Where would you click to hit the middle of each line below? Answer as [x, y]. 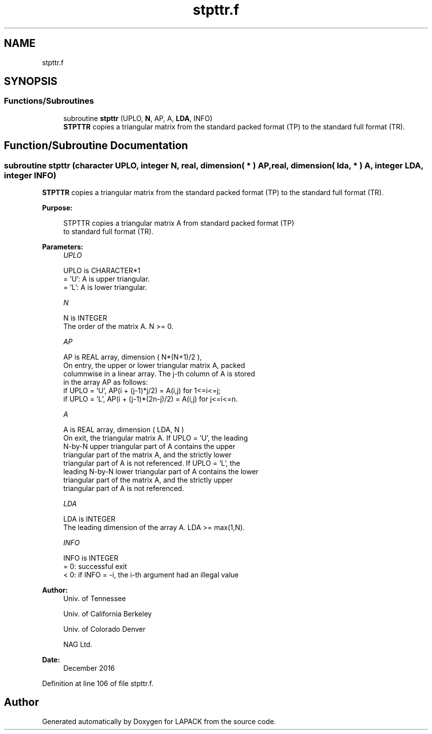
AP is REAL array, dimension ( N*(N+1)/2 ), [133, 357]
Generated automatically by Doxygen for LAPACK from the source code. [159, 721]
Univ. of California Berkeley [108, 614]
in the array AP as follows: [106, 382]
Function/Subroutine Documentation [96, 146]
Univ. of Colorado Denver [105, 629]
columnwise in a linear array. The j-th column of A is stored [159, 374]
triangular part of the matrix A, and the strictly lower [147, 455]
